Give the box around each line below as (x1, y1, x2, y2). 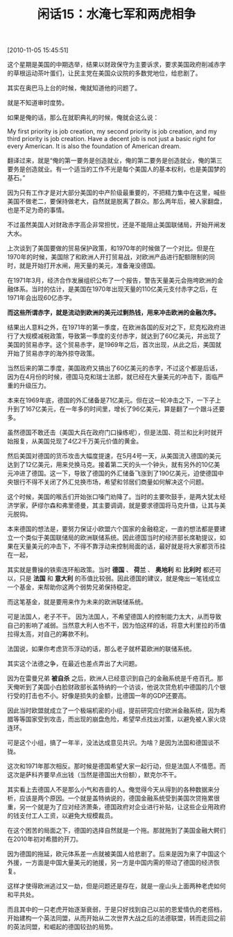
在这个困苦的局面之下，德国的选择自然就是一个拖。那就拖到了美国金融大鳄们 (7, 826, 226, 835)
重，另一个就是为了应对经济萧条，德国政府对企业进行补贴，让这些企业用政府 (7, 803, 226, 811)
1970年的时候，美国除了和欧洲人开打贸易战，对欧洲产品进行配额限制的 (7, 253, 209, 261)
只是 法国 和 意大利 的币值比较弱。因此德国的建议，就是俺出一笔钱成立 (19, 574, 221, 582)
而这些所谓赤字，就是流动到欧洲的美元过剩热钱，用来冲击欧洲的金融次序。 (7, 309, 220, 317)
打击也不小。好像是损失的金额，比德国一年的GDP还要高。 (25, 692, 191, 700)
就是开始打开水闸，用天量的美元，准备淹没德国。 (19, 261, 159, 270)
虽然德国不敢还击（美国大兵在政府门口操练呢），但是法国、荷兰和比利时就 (7, 428, 217, 437)
